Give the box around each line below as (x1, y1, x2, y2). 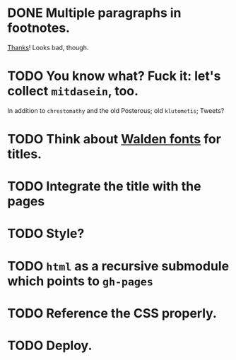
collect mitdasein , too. (7, 83, 139, 100)
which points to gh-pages (7, 273, 153, 289)
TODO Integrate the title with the (7, 179, 201, 195)
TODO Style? (7, 226, 85, 241)
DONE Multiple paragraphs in (7, 5, 182, 21)
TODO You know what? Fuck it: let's (7, 68, 221, 84)
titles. (7, 146, 42, 162)
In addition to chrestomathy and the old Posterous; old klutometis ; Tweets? (7, 106, 225, 114)
